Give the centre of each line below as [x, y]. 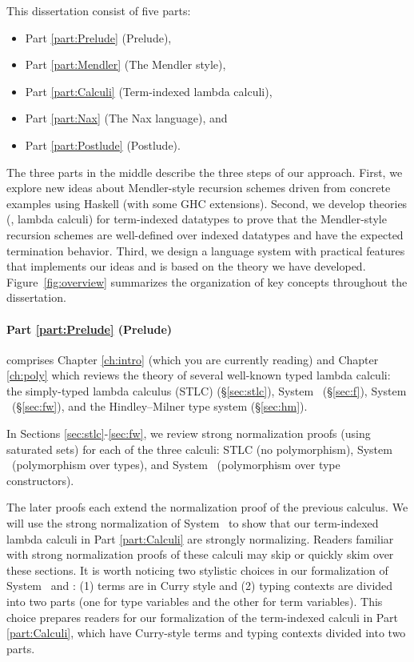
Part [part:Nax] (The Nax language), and [126, 118]
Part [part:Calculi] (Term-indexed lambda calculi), [149, 91]
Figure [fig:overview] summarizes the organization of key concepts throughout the [207, 281]
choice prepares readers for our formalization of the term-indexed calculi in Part [202, 617]
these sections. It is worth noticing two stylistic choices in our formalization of [197, 570]
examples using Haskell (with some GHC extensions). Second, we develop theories [207, 203]
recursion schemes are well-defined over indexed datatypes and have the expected [205, 234]
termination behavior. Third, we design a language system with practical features [206, 250]
